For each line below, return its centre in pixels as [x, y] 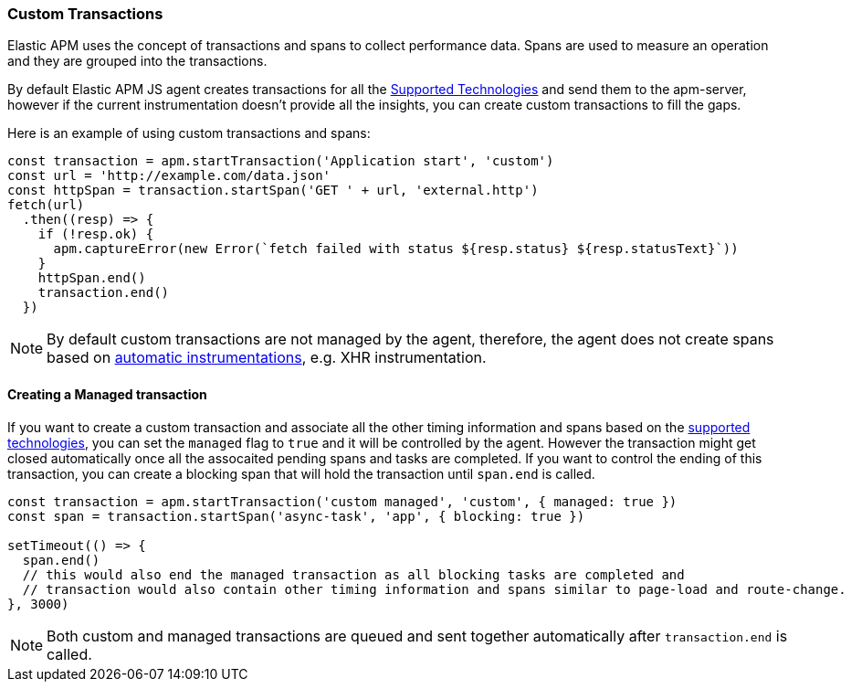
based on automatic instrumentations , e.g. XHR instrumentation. [267, 358]
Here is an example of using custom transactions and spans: [189, 133]
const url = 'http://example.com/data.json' [169, 176]
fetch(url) [46, 205]
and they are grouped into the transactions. [137, 61]
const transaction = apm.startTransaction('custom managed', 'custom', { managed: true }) [342, 501]
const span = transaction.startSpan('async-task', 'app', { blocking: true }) [296, 516]
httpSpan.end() [92, 278]
